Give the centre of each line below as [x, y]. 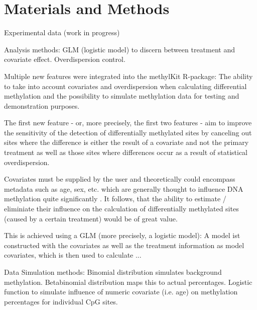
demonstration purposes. [42, 105]
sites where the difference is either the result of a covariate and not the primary [126, 142]
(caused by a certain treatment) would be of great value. [91, 218]
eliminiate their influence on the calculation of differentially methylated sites [121, 209]
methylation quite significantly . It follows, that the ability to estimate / [115, 199]
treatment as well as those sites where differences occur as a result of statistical [126, 152]
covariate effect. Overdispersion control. [65, 59]
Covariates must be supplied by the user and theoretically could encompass [120, 179]
